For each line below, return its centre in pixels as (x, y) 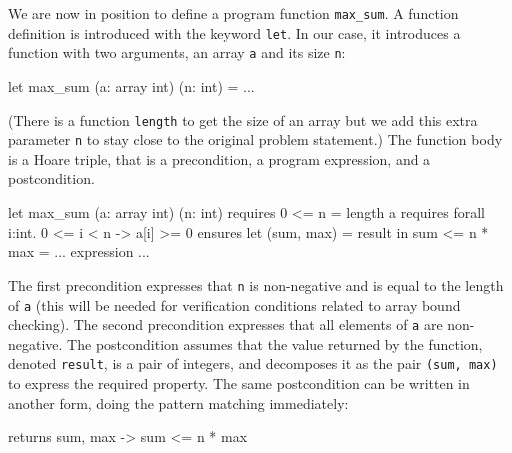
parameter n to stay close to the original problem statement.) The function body (255, 139)
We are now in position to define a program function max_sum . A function (233, 13)
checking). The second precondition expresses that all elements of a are (225, 324)
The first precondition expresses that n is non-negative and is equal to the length (256, 284)
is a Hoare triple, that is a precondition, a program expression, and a (219, 158)
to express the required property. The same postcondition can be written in (239, 383)
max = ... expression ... (79, 251)
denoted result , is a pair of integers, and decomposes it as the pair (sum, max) (253, 363)
